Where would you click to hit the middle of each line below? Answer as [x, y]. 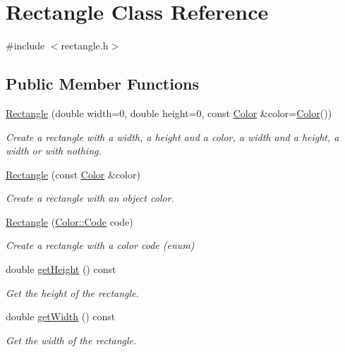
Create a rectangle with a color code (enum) [100, 245]
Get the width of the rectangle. [71, 340]
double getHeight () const [61, 269]
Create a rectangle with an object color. [90, 198]
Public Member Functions [102, 84]
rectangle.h [85, 45]
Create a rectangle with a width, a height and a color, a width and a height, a [172, 136]
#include [25, 45]
